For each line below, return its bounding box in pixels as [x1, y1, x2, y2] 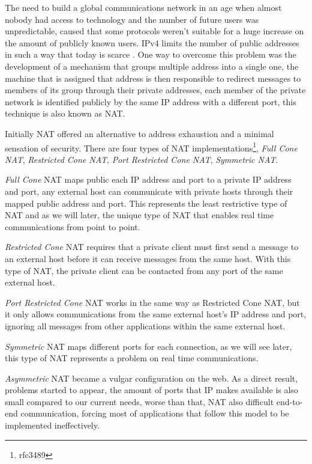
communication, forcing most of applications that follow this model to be [20, 407, 289, 420]
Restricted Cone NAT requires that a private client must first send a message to [5, 240, 299, 253]
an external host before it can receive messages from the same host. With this [5, 252, 291, 264]
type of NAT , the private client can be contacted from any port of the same [5, 264, 283, 276]
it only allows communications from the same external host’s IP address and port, [5, 308, 307, 320]
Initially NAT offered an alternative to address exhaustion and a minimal [5, 127, 274, 139]
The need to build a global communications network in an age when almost [5, 1, 282, 13]
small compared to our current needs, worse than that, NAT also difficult [5, 395, 274, 408]
